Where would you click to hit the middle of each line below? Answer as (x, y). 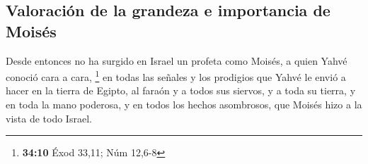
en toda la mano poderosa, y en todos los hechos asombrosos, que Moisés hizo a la (184, 105)
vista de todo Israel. (49, 118)
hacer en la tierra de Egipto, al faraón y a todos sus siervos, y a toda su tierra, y (181, 90)
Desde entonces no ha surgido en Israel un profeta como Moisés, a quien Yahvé (177, 60)
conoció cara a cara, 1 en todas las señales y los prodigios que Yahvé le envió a (176, 76)
